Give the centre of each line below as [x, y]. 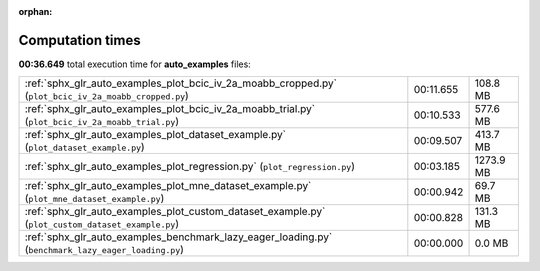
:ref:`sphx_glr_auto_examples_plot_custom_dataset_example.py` [175, 212]
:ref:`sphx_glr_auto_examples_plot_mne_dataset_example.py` [168, 186]
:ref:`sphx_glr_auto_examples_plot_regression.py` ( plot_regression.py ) [189, 167]
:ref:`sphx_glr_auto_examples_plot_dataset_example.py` [155, 135]
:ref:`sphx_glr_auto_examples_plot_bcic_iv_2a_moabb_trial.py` [169, 109]
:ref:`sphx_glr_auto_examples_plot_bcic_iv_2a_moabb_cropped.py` [180, 83]
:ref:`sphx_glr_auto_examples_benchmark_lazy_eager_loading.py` [178, 237]
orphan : [35, 11]
